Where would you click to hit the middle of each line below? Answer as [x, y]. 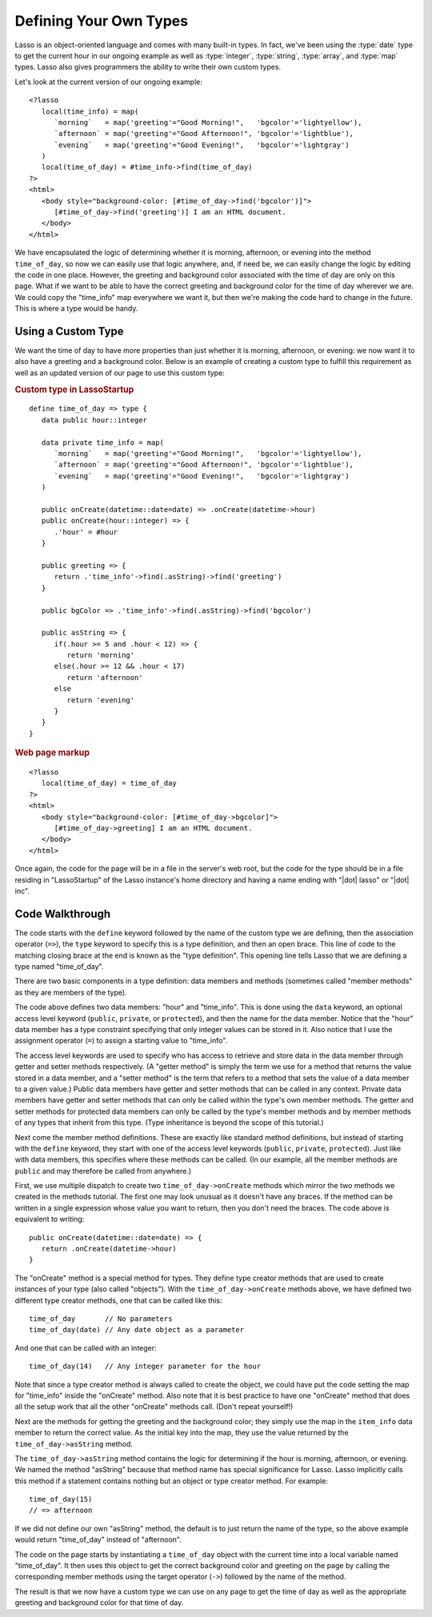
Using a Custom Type [69, 331]
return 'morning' [101, 655]
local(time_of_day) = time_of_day [109, 783]
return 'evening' [101, 700]
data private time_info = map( [102, 442]
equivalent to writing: [50, 1219]
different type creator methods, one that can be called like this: [119, 1300]
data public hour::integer [94, 420]
